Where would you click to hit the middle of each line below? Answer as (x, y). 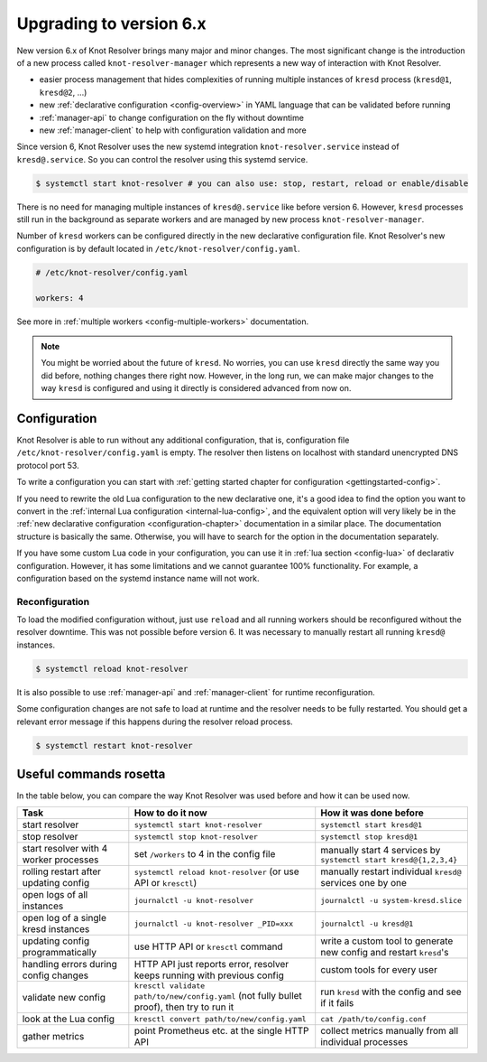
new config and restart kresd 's (385, 953)
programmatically (59, 953)
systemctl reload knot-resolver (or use (216, 871)
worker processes (60, 860)
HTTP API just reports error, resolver (211, 964)
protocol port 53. (48, 465)
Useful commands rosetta (91, 774)
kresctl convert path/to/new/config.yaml (220, 1019)
